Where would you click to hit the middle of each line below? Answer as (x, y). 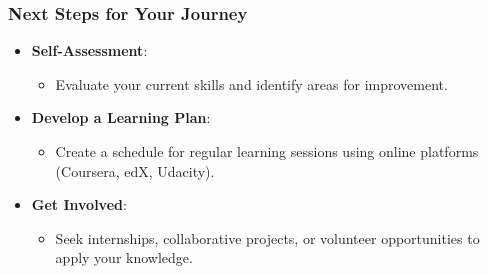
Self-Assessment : (89, 50)
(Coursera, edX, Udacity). (135, 170)
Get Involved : (79, 204)
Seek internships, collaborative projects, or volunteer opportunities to (267, 237)
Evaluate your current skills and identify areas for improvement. (251, 83)
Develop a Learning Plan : (121, 117)
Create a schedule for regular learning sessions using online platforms (267, 151)
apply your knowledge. (124, 257)
